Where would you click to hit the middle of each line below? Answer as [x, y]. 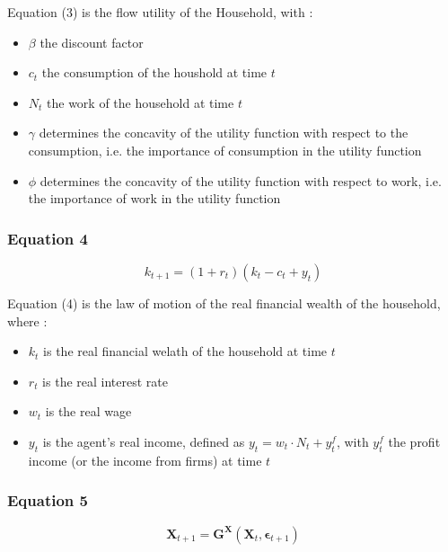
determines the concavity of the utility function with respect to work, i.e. [241, 180]
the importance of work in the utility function [154, 198]
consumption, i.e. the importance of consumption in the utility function [225, 150]
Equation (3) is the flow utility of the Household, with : [160, 12]
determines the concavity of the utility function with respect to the [224, 133]
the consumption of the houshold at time [154, 72]
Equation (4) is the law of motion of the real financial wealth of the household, [224, 303]
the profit [414, 441]
